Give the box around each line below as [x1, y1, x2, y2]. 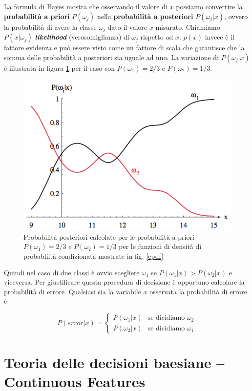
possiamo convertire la [176, 1, 243, 11]
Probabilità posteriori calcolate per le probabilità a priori [23, 231, 194, 242]
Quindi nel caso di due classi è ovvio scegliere [4, 267, 140, 277]
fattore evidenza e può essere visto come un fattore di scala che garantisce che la [4, 42, 245, 53]
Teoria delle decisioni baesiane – [4, 352, 225, 372]
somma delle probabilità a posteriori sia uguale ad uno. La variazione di [4, 52, 219, 62]
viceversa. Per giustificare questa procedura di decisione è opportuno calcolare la [4, 277, 245, 287]
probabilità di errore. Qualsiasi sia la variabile [4, 286, 141, 296]
